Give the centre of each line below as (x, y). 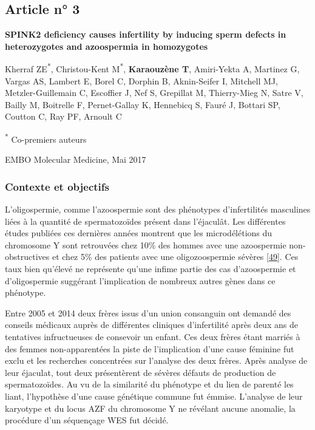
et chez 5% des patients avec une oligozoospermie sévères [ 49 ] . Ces (175, 257)
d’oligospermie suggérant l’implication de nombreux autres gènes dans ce (140, 280)
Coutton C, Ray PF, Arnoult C (63, 116)
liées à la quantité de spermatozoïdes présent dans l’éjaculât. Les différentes (145, 221)
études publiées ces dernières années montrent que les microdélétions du (139, 233)
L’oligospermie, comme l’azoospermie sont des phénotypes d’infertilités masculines (158, 209)
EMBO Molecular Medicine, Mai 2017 (76, 159)
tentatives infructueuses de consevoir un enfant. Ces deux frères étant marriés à (153, 337)
